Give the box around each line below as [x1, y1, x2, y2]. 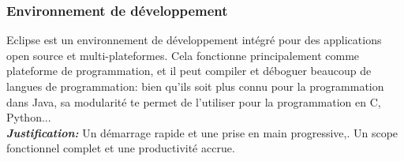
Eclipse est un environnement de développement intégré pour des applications [6, 32, 382, 48]
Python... [6, 109, 51, 125]
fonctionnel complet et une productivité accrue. [6, 140, 235, 156]
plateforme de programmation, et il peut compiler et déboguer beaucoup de [6, 62, 372, 79]
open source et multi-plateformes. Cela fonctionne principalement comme [6, 47, 360, 63]
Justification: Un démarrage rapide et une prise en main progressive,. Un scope [6, 124, 398, 140]
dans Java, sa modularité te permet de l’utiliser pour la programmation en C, [6, 93, 381, 110]
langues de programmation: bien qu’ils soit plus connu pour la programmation [6, 78, 384, 94]
